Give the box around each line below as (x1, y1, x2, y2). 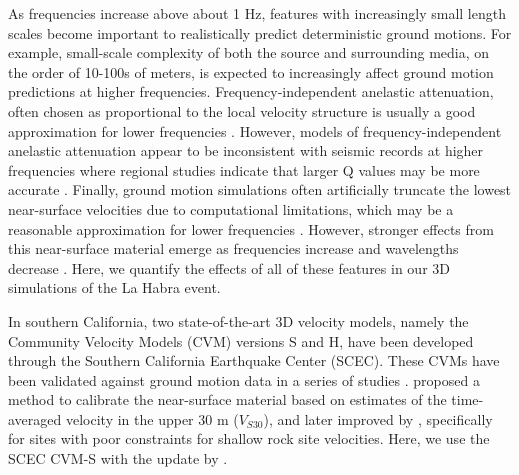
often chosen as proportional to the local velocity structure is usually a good (8, 100, 476, 121)
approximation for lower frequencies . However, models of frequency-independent (8, 120, 502, 141)
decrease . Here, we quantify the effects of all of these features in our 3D (8, 257, 450, 278)
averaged (8, 408, 62, 429)
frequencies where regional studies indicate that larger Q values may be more (8, 159, 480, 180)
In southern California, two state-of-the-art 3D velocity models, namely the (8, 310, 469, 331)
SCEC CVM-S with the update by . (8, 448, 228, 469)
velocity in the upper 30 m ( (65, 408, 239, 429)
